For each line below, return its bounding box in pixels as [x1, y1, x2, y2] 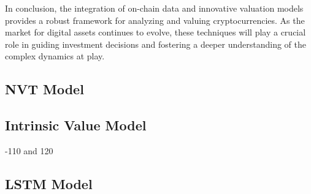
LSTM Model [5, 174, 93, 193]
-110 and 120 [5, 144, 53, 157]
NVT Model [5, 80, 84, 99]
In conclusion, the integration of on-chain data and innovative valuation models [5, 2, 304, 14]
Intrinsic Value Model [5, 116, 147, 135]
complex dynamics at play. [5, 50, 105, 62]
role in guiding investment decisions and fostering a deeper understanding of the [5, 37, 306, 50]
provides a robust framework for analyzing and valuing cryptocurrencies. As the [5, 13, 305, 26]
